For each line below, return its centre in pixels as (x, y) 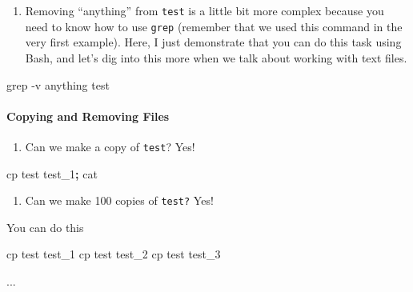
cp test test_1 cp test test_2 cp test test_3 (114, 254)
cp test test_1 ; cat (52, 173)
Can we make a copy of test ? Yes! (110, 146)
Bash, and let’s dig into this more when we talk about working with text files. (216, 57)
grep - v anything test (58, 84)
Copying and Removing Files (88, 116)
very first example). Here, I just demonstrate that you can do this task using (213, 42)
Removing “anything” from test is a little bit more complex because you (204, 10)
